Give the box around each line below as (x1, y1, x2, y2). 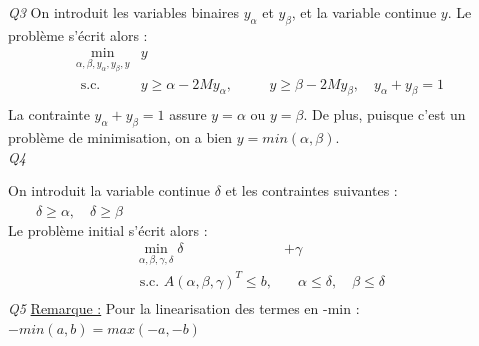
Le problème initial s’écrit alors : (8, 219, 208, 240)
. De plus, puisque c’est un (303, 104, 466, 125)
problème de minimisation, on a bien (8, 127, 233, 148)
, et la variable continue (291, 2, 437, 22)
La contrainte (8, 104, 90, 125)
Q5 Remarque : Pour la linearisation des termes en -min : (8, 298, 360, 319)
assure (169, 104, 207, 125)
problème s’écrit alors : (8, 24, 148, 45)
